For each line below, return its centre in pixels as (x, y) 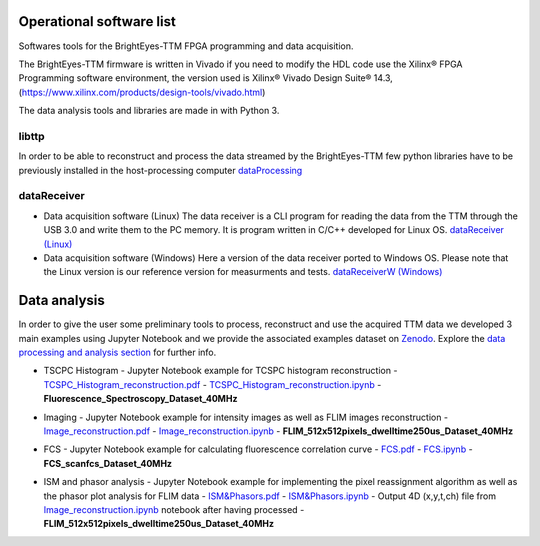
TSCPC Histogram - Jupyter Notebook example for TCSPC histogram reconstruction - (220, 371)
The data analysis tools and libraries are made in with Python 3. (149, 111)
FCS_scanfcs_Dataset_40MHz (108, 463)
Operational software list (97, 21)
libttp (31, 136)
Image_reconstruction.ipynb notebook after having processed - (174, 509)
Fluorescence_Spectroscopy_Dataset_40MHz (140, 399)
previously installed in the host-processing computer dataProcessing (160, 170)
